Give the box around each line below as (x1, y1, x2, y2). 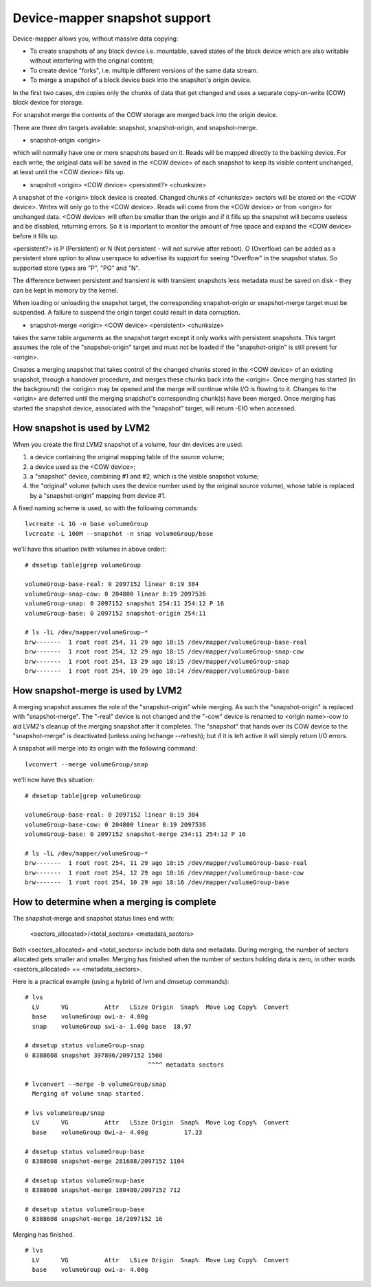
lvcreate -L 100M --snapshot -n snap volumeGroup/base (25, 530, 214, 537)
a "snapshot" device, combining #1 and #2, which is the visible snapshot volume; (30, 472, 260, 480)
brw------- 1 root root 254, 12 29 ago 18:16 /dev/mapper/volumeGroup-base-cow (25, 868, 304, 877)
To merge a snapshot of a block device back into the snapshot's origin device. (30, 76, 252, 84)
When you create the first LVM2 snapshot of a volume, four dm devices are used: (12, 440, 243, 448)
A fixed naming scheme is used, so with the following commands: (12, 504, 199, 512)
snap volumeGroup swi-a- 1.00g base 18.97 (32, 1023, 192, 1030)
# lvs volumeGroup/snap (25, 1109, 105, 1117)
